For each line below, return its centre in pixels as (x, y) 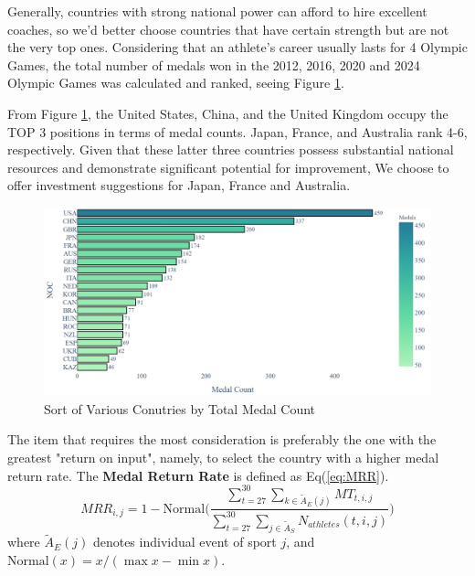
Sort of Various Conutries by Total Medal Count (180, 408)
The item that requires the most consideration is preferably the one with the (222, 439)
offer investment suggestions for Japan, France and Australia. (179, 185)
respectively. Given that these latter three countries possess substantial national (231, 149)
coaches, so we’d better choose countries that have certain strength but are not (228, 29)
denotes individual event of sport (185, 542)
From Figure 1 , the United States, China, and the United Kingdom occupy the (228, 113)
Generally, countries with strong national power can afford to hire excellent (217, 11)
